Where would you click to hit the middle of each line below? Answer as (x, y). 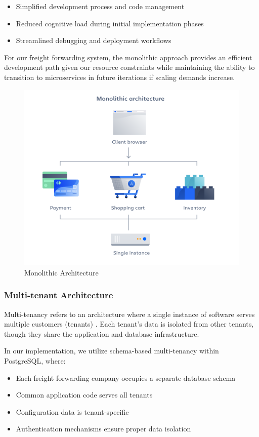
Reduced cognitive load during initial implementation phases (110, 23)
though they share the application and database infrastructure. (102, 333)
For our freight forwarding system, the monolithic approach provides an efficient (128, 57)
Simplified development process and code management (100, 6)
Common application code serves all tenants (84, 395)
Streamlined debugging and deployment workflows (94, 40)
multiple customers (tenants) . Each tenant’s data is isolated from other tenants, (129, 324)
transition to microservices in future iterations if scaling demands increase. (120, 77)
